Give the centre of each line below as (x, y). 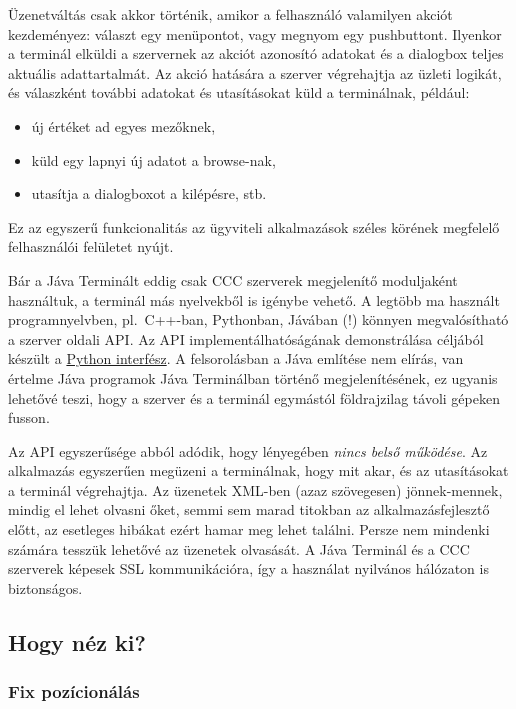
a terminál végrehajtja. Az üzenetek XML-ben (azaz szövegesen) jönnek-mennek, (255, 489)
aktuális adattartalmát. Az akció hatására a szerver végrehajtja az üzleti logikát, (255, 72)
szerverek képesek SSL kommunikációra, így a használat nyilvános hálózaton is (248, 568)
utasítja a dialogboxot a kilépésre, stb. (149, 193)
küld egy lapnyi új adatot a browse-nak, (153, 159)
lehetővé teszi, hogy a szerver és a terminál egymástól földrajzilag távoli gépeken (254, 397)
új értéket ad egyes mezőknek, (123, 125)
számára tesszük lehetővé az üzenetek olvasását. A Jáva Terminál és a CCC (239, 548)
